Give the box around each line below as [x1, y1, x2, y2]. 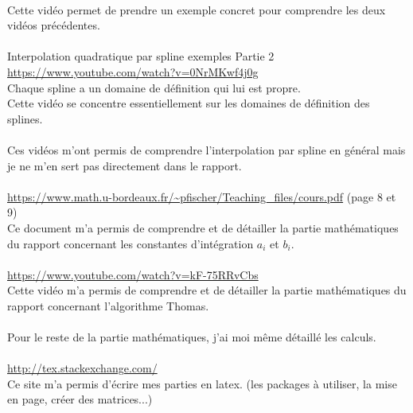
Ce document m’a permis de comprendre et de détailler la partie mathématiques [7, 219, 399, 236]
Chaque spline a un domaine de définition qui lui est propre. [7, 79, 301, 95]
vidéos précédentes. [7, 17, 100, 33]
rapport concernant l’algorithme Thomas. [7, 297, 209, 314]
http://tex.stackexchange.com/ [7, 360, 158, 376]
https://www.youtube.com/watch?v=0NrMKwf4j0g [7, 63, 259, 80]
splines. [7, 110, 43, 127]
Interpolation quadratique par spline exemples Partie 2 [7, 48, 275, 64]
